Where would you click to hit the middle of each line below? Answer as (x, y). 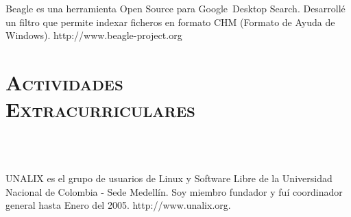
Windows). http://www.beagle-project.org (94, 35)
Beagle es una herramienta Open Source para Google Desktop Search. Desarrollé (175, 8)
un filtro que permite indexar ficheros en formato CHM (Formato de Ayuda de (170, 22)
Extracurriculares (100, 109)
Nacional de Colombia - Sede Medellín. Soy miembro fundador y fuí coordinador (174, 191)
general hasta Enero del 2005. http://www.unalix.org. (118, 205)
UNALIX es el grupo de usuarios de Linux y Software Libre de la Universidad (169, 178)
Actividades (64, 82)
